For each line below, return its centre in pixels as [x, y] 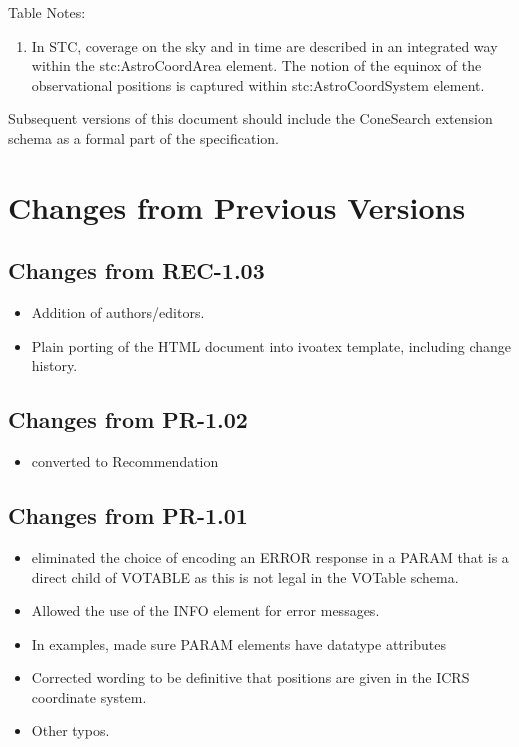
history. [54, 365]
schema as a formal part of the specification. [143, 137]
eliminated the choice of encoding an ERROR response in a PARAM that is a [270, 556]
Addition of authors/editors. [118, 312]
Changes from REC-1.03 [136, 270]
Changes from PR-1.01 [128, 515]
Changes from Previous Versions [237, 206]
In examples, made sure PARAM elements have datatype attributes [238, 643]
